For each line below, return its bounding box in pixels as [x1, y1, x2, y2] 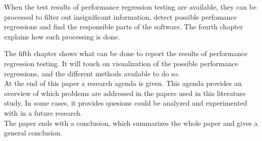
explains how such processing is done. [4, 31, 120, 41]
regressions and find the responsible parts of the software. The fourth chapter [4, 21, 243, 32]
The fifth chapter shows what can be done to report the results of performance [4, 48, 247, 59]
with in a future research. [4, 107, 82, 118]
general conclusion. [4, 127, 63, 138]
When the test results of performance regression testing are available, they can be [4, 2, 256, 12]
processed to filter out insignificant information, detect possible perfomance [4, 11, 237, 22]
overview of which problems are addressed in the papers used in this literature [4, 87, 246, 98]
